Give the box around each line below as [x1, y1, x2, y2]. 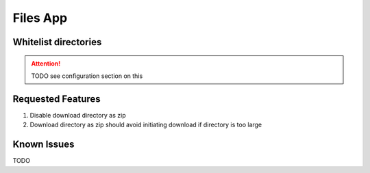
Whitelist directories [12, 36, 102, 48]
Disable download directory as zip [29, 111, 126, 119]
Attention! [31, 59, 61, 68]
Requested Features [12, 93, 101, 105]
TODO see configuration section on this [31, 72, 143, 80]
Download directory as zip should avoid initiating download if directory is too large [29, 120, 262, 129]
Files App [12, 10, 68, 25]
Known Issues [12, 139, 75, 150]
